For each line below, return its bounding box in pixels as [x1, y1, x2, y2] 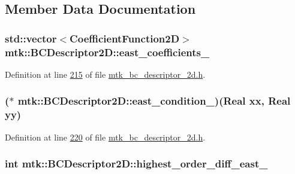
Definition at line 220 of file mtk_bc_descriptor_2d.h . [5, 130, 206, 143]
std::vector [5, 30, 57, 45]
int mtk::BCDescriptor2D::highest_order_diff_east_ [5, 156, 268, 171]
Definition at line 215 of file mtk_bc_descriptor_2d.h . [5, 68, 206, 80]
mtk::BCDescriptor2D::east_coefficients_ [5, 44, 210, 59]
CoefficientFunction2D [70, 30, 180, 45]
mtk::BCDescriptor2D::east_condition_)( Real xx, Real [17, 93, 291, 108]
